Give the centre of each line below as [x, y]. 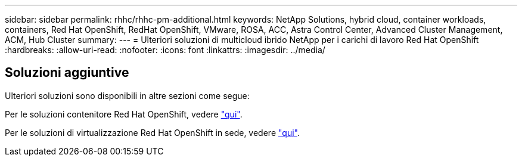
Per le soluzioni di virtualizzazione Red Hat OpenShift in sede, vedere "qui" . [152, 132]
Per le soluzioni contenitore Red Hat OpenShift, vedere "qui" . [124, 114]
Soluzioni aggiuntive [67, 73]
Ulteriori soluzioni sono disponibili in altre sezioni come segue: [127, 95]
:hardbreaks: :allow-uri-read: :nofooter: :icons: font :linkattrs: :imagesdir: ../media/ [165, 50]
